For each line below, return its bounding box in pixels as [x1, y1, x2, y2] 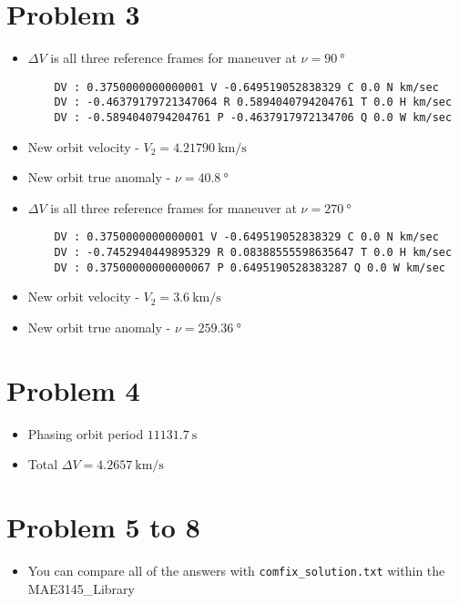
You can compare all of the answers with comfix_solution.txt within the [27, 561, 445, 580]
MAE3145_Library [27, 578, 135, 598]
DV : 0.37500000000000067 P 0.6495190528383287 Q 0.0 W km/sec [54, 261, 445, 274]
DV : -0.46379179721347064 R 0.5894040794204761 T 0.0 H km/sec [54, 96, 453, 109]
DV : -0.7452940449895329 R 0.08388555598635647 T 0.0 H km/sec [54, 246, 453, 260]
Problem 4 [6, 371, 140, 408]
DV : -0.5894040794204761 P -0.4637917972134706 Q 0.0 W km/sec [54, 111, 453, 125]
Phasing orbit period [27, 424, 144, 443]
